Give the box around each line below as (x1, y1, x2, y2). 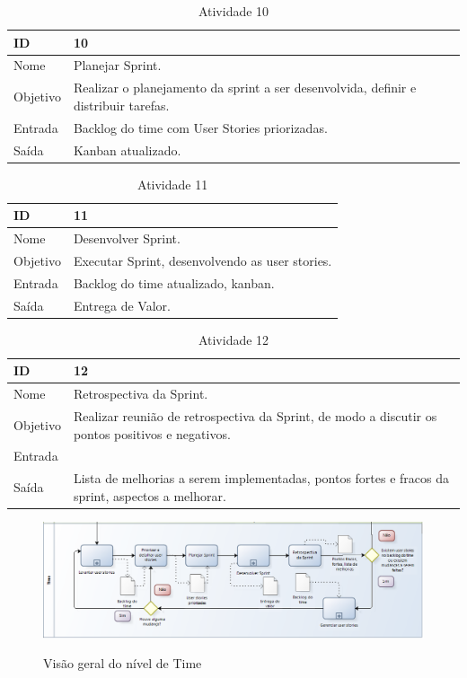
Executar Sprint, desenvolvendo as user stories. (73, 251, 332, 269)
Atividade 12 (198, 330, 269, 348)
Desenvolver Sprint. (73, 229, 181, 248)
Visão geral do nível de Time (43, 654, 202, 673)
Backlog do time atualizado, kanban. (73, 273, 275, 292)
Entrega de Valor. (73, 295, 171, 314)
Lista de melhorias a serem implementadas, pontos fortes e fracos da (73, 469, 450, 488)
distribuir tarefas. (73, 95, 170, 114)
